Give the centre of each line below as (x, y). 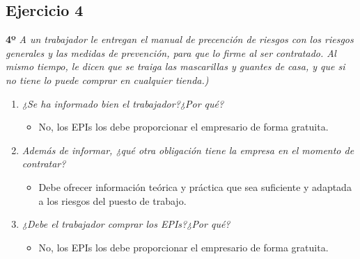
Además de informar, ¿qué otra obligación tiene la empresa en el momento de (188, 150)
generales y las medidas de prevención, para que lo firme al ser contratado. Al (171, 52)
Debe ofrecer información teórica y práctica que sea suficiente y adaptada (195, 186)
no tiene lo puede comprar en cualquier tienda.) (107, 80)
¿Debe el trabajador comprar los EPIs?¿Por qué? (126, 224)
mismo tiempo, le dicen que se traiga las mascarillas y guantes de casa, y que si (175, 66)
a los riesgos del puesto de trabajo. (112, 200)
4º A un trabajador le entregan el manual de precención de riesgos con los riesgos (180, 39)
